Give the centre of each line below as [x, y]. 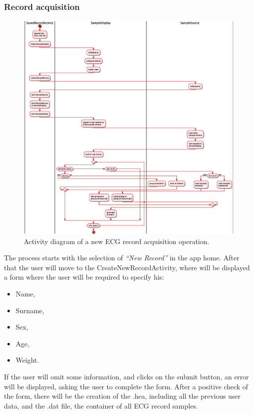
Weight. [27, 360]
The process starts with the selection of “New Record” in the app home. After [122, 258]
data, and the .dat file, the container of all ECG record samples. [101, 405]
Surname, [30, 310]
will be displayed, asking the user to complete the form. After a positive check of [126, 386]
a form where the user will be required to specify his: [84, 277]
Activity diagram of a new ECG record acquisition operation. [117, 241]
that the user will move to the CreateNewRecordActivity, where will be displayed [127, 267]
